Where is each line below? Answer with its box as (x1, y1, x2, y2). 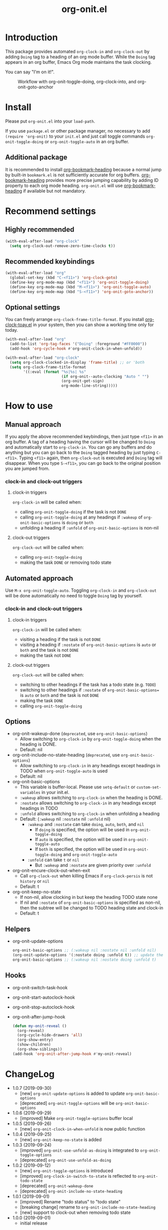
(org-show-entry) (17, 1038, 54, 1043)
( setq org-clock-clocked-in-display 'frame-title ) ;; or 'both (10, 360, 144, 365)
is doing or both (62, 520, 94, 526)
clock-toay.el (5, 322, 32, 328)
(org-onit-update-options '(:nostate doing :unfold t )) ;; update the (12, 953, 163, 958)
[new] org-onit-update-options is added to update (20, 1090, 125, 1096)
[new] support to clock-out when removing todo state (20, 1209, 131, 1215)
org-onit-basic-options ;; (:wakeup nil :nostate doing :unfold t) (12, 957, 156, 962)
